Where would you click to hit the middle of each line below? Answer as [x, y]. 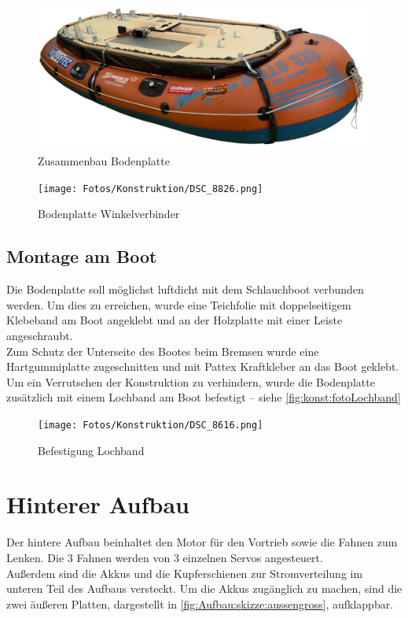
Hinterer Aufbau [98, 504]
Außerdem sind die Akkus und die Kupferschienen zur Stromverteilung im [185, 573]
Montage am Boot [82, 256]
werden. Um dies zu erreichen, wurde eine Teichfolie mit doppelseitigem [179, 304]
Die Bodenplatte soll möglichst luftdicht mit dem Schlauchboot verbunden [185, 289]
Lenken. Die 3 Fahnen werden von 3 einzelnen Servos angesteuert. [165, 557]
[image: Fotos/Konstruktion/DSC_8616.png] [151, 425]
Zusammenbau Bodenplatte [104, 161]
